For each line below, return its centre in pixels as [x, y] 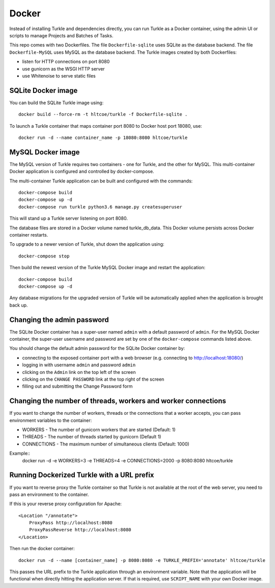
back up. [19, 305]
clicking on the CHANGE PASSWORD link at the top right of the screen [93, 379]
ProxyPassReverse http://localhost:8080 [80, 530]
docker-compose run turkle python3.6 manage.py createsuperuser [101, 207]
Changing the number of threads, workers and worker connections [118, 401]
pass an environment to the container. [49, 494]
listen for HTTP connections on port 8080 [66, 62]
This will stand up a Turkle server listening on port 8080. [69, 218]
